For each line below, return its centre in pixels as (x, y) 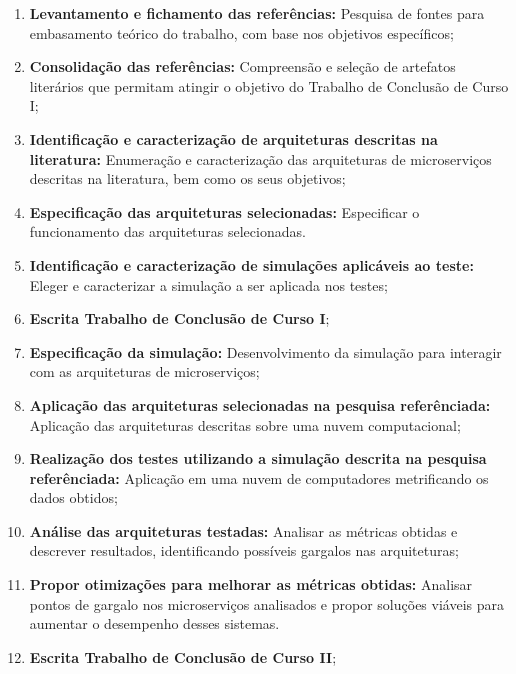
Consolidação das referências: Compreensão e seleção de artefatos (242, 66)
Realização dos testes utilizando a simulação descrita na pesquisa (258, 458)
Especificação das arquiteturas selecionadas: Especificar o (224, 211)
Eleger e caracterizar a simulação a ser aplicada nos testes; (208, 284)
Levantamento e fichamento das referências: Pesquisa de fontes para (257, 13)
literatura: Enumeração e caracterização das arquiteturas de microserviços (260, 158)
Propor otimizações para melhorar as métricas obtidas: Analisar (251, 584)
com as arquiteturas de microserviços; (144, 371)
